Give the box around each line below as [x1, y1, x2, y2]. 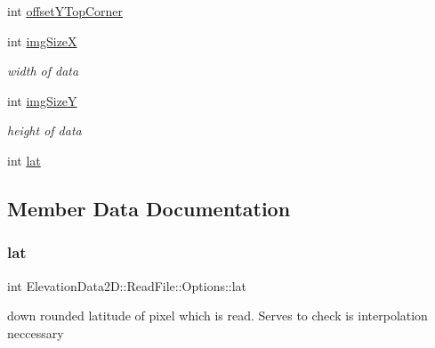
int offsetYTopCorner [7, 2, 124, 20]
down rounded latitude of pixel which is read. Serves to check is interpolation [7, 306, 428, 325]
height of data [7, 121, 82, 140]
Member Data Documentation [7, 194, 291, 222]
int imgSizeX [7, 31, 77, 50]
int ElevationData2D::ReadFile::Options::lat [7, 276, 247, 295]
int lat [7, 150, 41, 169]
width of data [7, 61, 79, 80]
